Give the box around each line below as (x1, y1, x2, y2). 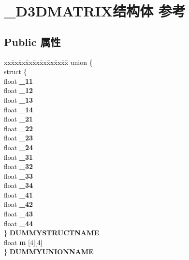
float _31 (4, 152, 33, 162)
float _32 (4, 161, 33, 171)
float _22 (4, 123, 33, 133)
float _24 (4, 142, 33, 152)
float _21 (4, 114, 33, 124)
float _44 (4, 218, 33, 228)
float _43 (4, 209, 33, 219)
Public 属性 (4, 34, 61, 49)
